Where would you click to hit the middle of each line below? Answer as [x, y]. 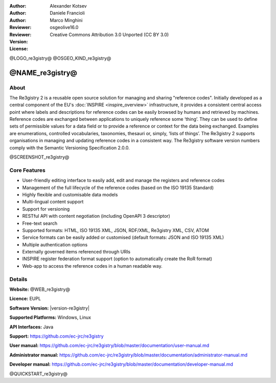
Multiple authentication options [55, 244]
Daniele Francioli [67, 13]
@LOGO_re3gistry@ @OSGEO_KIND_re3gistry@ [60, 58]
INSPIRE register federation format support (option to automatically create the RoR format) [117, 259]
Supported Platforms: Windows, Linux [50, 317]
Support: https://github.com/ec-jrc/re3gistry [57, 336]
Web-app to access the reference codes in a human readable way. [93, 266]
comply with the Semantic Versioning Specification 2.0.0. [70, 147]
